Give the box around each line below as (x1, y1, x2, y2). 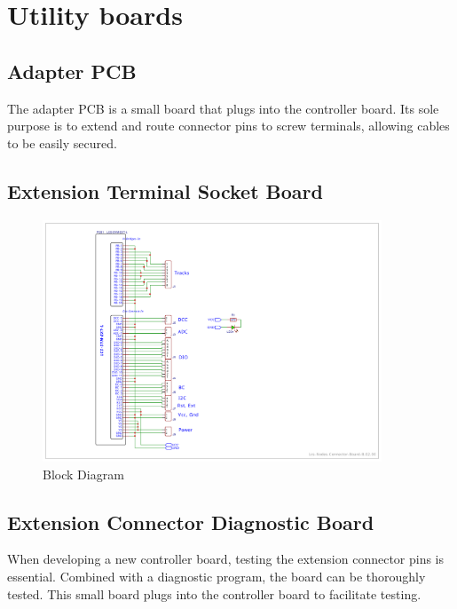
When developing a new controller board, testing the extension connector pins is (7, 550, 445, 568)
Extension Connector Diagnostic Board (7, 508, 374, 535)
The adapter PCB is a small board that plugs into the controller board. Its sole (7, 99, 439, 117)
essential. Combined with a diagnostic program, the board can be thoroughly (7, 566, 426, 585)
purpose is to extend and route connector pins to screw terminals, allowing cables (7, 116, 450, 135)
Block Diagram (43, 464, 124, 483)
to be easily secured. (7, 133, 117, 152)
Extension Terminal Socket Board (7, 177, 323, 204)
